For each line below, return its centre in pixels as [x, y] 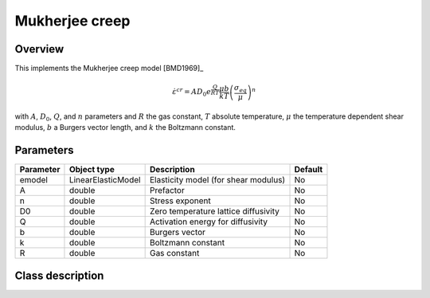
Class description [59, 275]
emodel [33, 180]
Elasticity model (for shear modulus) [217, 180]
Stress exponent [180, 201]
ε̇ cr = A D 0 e [192, 92]
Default [309, 170]
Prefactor [167, 190]
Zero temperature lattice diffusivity [215, 211]
